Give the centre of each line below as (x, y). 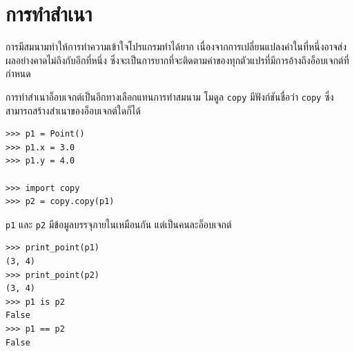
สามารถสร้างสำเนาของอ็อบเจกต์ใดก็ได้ (73, 110)
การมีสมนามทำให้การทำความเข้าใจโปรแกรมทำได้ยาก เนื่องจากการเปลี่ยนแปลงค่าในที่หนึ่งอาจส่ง (176, 47)
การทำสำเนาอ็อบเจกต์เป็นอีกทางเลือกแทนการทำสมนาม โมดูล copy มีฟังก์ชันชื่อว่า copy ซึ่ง (170, 96)
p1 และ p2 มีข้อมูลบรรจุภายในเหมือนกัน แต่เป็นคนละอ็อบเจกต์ (119, 224)
